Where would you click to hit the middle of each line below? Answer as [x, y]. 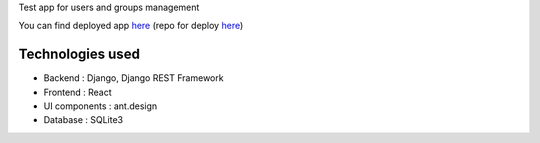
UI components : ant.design [100, 106]
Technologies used [79, 54]
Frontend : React [77, 92]
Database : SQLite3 [83, 120]
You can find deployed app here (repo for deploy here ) [131, 26]
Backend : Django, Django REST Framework [133, 78]
